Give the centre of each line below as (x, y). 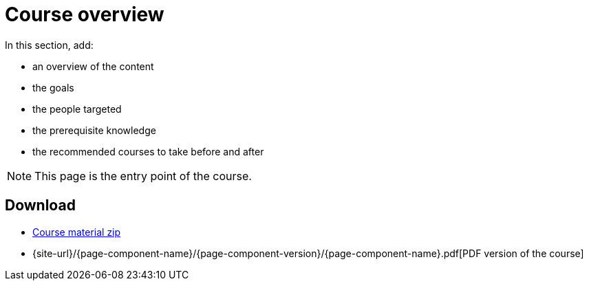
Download (40, 206)
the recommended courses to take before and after (148, 151)
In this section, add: (49, 45)
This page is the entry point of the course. (143, 176)
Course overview (85, 14)
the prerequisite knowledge (94, 130)
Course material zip (77, 232)
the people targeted (77, 109)
